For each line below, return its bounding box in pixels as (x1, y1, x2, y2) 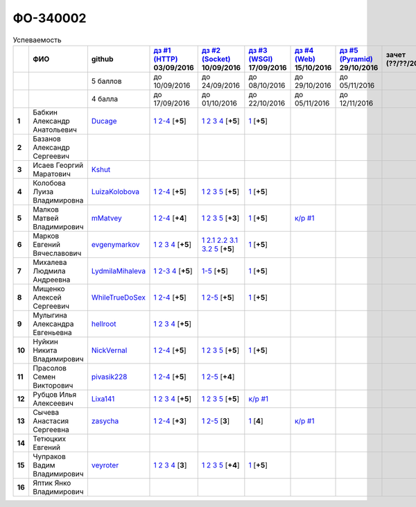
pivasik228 (91, 372, 128, 381)
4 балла (91, 94, 118, 103)
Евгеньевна (32, 327, 72, 337)
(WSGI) (248, 54, 273, 64)
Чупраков (32, 452, 66, 461)
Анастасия (32, 416, 69, 426)
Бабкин (32, 108, 58, 117)
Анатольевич (32, 125, 78, 135)
